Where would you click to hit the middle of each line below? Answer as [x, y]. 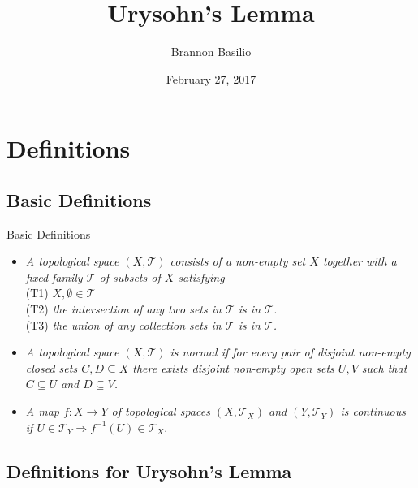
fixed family [54, 276]
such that [384, 367]
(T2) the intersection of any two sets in [123, 309]
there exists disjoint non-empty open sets [233, 367]
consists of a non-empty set [238, 261]
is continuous [373, 411]
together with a [360, 261]
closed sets [52, 367]
